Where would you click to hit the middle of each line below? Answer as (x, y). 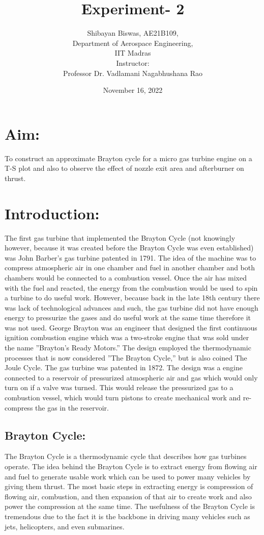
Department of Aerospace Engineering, (133, 43)
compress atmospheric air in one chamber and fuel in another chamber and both (130, 267)
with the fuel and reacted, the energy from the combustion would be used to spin (131, 287)
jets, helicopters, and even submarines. (65, 526)
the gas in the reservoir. (72, 407)
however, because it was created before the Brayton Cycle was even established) (129, 248)
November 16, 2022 (133, 90)
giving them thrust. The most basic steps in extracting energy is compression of (129, 486)
